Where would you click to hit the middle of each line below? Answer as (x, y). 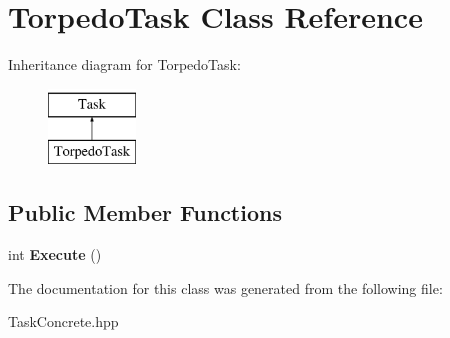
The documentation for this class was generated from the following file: (225, 287)
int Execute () (55, 254)
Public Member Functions (145, 212)
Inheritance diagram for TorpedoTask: (124, 64)
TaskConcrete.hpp (63, 321)
